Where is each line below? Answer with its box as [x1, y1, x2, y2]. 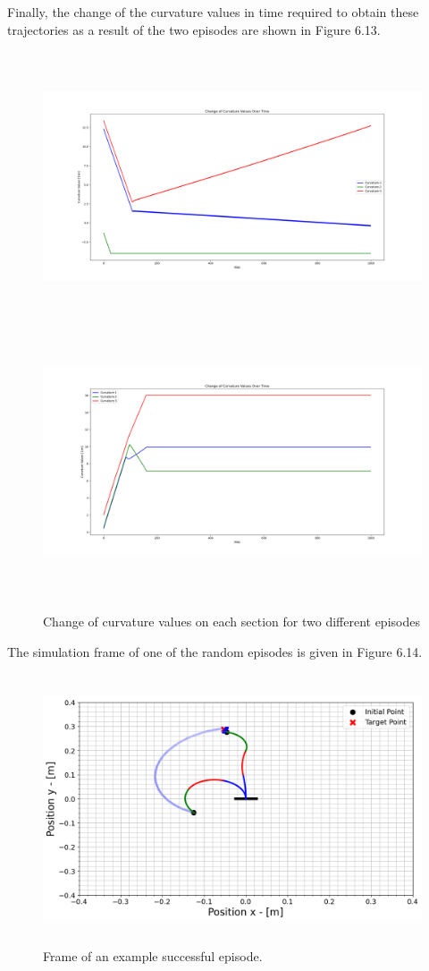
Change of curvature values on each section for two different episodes [43, 612, 420, 631]
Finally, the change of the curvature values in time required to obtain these [7, 3, 419, 21]
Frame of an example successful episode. [43, 947, 263, 966]
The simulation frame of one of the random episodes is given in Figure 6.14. [7, 642, 423, 660]
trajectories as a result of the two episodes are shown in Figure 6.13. [7, 20, 381, 38]
